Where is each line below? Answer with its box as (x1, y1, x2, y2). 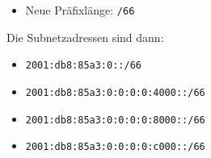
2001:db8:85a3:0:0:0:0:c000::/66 (25, 141, 205, 153)
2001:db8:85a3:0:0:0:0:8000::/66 (25, 114, 205, 126)
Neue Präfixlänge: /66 (25, 2, 135, 18)
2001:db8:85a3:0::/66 (25, 60, 141, 72)
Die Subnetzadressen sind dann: (6, 28, 164, 45)
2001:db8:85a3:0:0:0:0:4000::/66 (25, 86, 205, 98)
